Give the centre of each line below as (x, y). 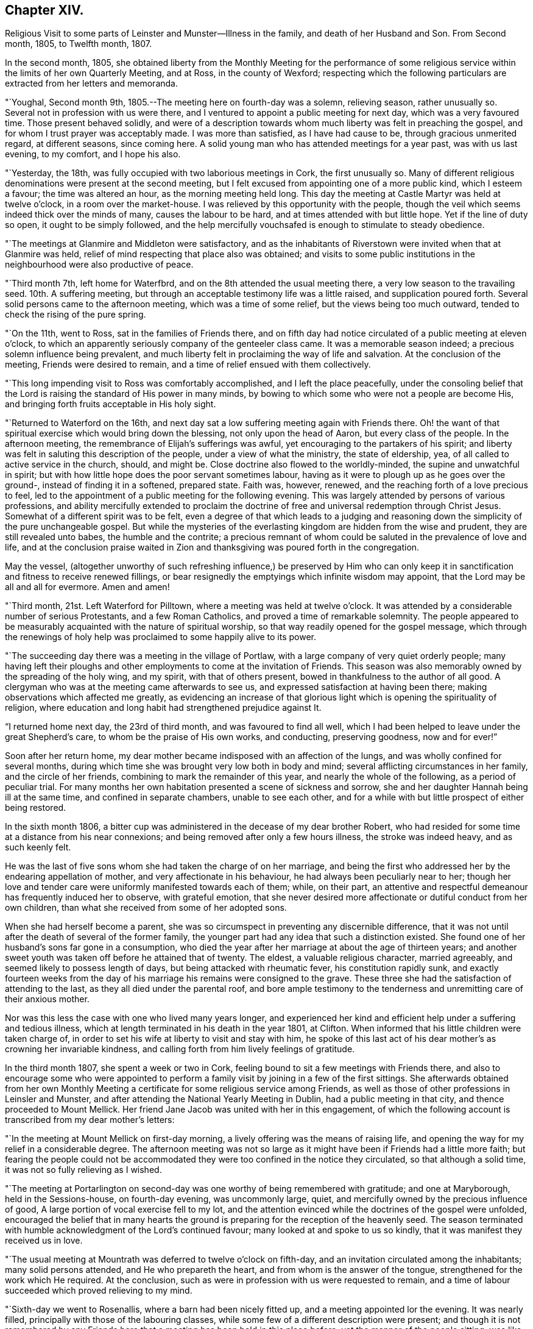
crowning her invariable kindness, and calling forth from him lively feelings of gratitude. (180, 1049)
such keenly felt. (38, 847)
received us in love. (44, 1241)
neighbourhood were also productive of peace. (99, 265)
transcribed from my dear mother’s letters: (90, 1120)
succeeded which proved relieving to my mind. (99, 1291)
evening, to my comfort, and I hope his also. (93, 154)
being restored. (36, 808)
